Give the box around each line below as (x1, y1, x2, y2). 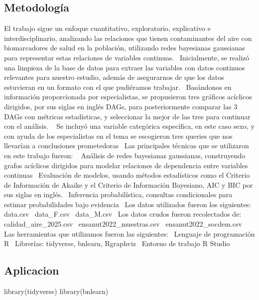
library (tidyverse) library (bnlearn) (4, 286, 109, 297)
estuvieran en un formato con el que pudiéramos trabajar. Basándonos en (4, 81, 232, 92)
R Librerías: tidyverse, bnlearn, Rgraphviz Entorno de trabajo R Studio (4, 238, 230, 249)
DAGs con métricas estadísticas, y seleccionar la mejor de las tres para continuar (4, 111, 251, 121)
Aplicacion (4, 263, 59, 278)
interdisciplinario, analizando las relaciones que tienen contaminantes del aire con (4, 32, 252, 43)
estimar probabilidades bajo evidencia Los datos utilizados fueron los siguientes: (4, 199, 252, 209)
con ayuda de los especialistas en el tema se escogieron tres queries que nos (4, 130, 233, 141)
